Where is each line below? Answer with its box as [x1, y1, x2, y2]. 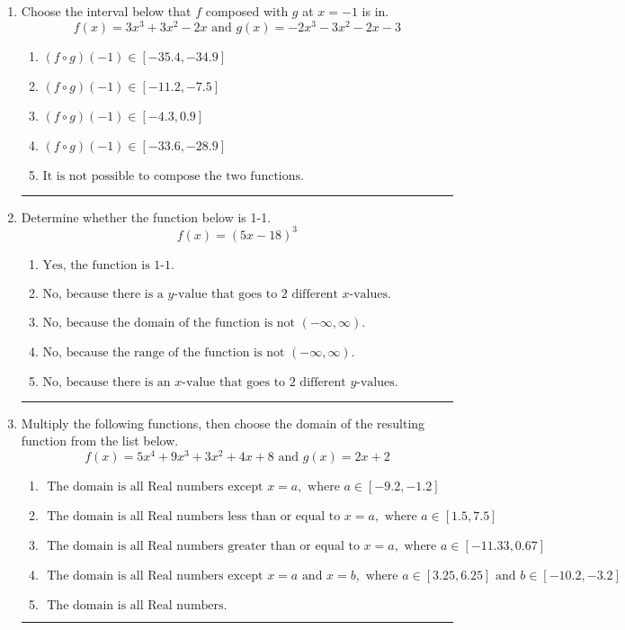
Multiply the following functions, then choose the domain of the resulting [21, 413, 425, 432]
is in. [362, 2, 389, 20]
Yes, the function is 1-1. [42, 258, 174, 272]
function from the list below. [21, 431, 179, 450]
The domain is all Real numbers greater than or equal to [47, 540, 360, 553]
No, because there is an [42, 375, 171, 389]
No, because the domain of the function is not [42, 316, 296, 329]
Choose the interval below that [21, 2, 192, 20]
